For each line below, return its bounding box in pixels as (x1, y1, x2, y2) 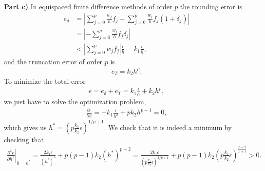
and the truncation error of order (4, 56, 103, 66)
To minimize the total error (4, 76, 86, 86)
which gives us (4, 122, 47, 132)
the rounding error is (180, 1, 242, 11)
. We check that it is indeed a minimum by (104, 122, 232, 132)
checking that (4, 134, 44, 144)
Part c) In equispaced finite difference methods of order (4, 1, 172, 11)
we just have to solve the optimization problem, (4, 96, 146, 107)
